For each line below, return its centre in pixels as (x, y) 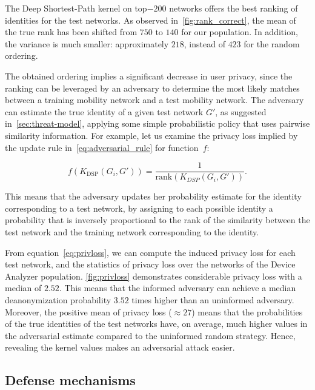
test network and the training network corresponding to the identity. (132, 231)
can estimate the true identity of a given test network (104, 111)
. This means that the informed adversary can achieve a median (177, 288)
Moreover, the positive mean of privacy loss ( (88, 311)
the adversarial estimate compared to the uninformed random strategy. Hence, (150, 335)
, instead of (204, 43)
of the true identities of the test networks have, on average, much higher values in (156, 324)
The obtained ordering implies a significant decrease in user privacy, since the (149, 76)
